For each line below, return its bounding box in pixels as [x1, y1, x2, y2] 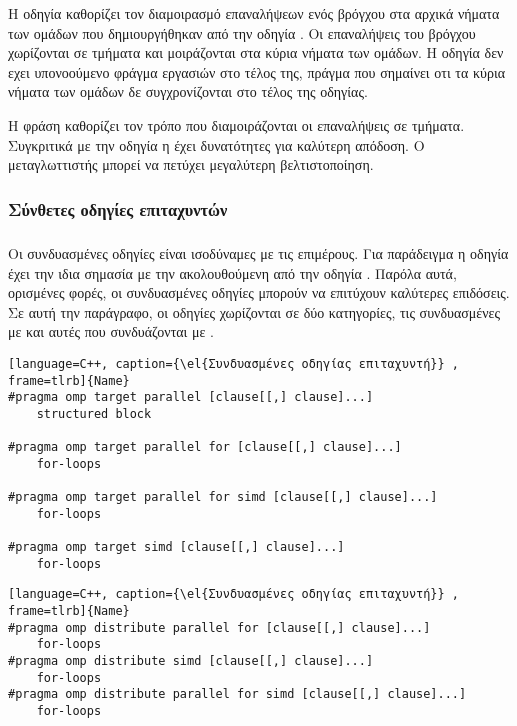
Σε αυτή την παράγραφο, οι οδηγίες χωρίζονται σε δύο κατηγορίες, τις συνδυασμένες [8, 301, 500, 322]
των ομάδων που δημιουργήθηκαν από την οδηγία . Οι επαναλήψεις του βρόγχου [8, 22, 476, 43]
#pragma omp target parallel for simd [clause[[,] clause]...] [8, 490, 438, 505]
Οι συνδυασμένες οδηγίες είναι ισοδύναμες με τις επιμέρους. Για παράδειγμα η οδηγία [8, 242, 509, 263]
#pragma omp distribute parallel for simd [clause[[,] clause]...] [8, 687, 467, 702]
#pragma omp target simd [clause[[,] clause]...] [8, 540, 345, 555]
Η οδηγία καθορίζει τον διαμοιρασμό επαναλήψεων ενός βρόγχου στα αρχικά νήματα [8, 3, 500, 23]
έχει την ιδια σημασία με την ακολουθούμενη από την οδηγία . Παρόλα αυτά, [8, 262, 457, 283]
